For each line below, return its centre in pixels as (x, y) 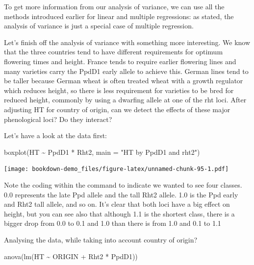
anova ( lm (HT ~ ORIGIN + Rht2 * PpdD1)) (71, 256)
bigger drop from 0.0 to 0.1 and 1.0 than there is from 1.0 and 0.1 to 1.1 (113, 223)
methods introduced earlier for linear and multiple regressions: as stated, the (119, 16)
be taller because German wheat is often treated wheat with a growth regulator (124, 81)
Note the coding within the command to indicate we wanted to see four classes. (123, 184)
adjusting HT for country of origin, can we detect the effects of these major (117, 109)
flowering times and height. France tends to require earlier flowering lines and (120, 61)
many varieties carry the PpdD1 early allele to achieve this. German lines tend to (126, 71)
